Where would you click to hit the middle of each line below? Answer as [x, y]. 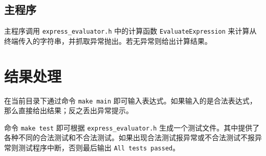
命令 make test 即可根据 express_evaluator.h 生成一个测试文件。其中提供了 [132, 127]
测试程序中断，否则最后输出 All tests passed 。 [99, 148]
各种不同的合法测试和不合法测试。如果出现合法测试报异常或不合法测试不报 [129, 137]
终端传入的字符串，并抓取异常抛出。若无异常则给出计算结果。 [108, 41]
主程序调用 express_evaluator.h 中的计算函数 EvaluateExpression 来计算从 [130, 31]
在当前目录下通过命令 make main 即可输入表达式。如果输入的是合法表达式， [130, 100]
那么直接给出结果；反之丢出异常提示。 [69, 110]
